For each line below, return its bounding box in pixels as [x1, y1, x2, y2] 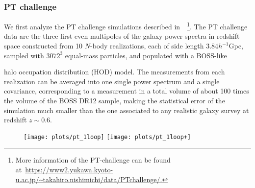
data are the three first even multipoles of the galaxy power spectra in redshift [4, 31, 240, 41]
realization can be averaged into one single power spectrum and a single [4, 76, 220, 86]
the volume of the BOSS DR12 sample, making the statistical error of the [4, 95, 225, 106]
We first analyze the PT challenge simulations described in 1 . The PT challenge [4, 20, 248, 31]
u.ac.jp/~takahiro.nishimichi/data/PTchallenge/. [15, 174, 162, 184]
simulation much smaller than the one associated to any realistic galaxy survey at [4, 105, 249, 115]
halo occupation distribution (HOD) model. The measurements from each [4, 67, 225, 77]
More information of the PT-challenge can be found [15, 155, 171, 165]
